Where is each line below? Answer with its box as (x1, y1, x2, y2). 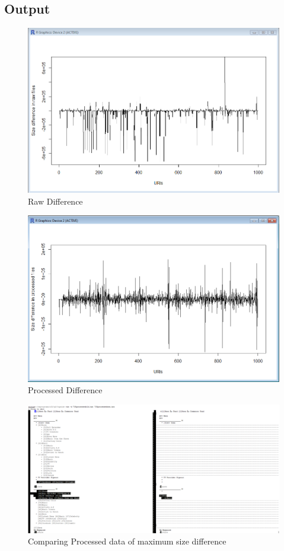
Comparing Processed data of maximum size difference (28, 535, 226, 547)
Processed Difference (28, 384, 103, 396)
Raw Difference (28, 195, 83, 207)
